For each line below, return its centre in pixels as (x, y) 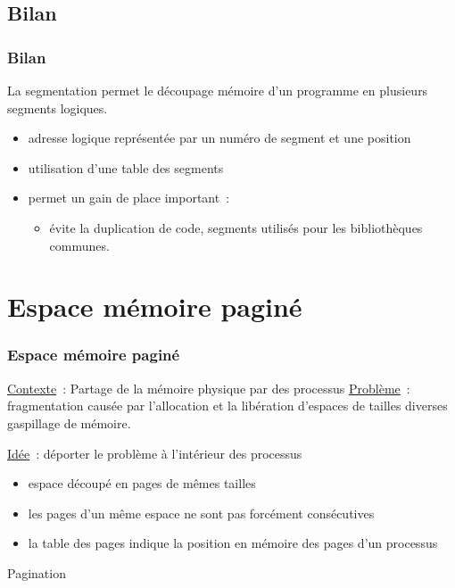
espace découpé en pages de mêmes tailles (142, 483)
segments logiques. (58, 108)
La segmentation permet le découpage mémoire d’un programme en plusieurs (218, 90)
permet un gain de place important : (129, 198)
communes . (79, 245)
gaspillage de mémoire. (69, 422)
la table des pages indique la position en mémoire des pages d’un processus (233, 543)
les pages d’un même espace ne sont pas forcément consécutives (201, 513)
